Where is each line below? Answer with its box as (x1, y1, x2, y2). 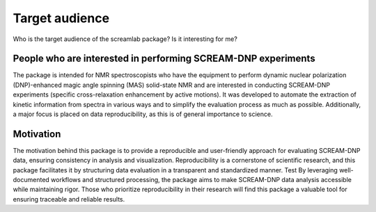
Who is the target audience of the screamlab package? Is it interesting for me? (13, 35, 238, 43)
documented (13, 176, 50, 184)
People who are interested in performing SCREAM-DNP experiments (13, 53, 316, 65)
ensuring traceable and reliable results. (13, 195, 125, 203)
